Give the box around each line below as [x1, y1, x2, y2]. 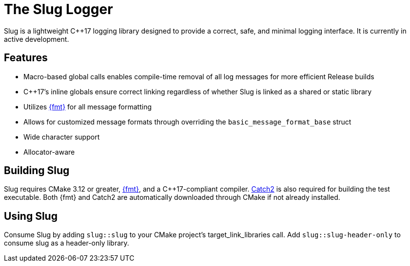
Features [4, 52, 48, 64]
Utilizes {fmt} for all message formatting [23, 102, 152, 111]
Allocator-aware [23, 147, 75, 156]
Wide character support [23, 132, 100, 141]
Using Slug [4, 210, 58, 222]
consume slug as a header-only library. [4, 239, 129, 248]
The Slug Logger [4, 1, 113, 18]
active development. [4, 35, 69, 43]
